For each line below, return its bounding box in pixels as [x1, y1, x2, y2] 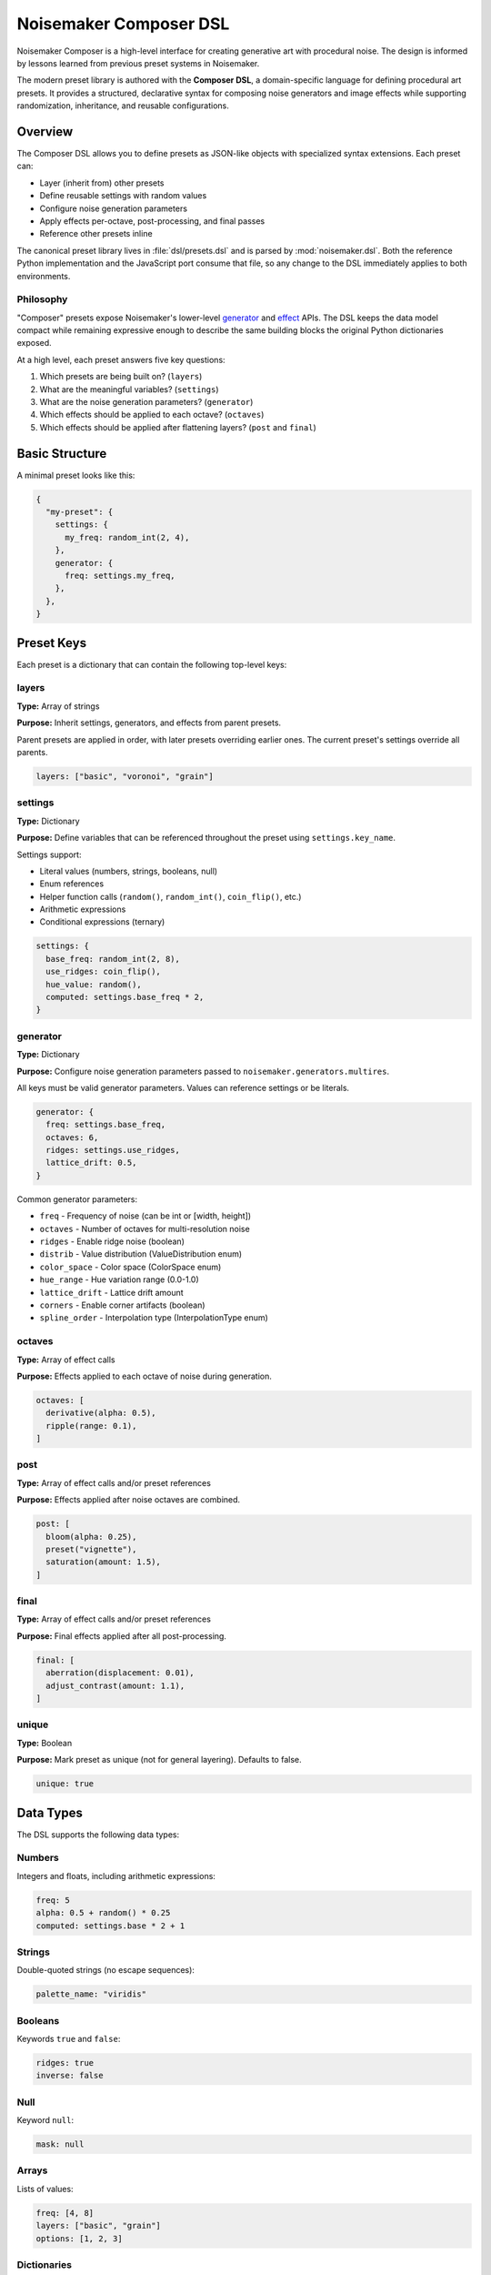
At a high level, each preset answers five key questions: [16, 354, 226, 365]
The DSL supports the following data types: [16, 1829, 180, 1840]
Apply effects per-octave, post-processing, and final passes [39, 215, 266, 227]
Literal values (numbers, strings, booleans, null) [39, 865, 218, 876]
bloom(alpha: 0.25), [45, 1532, 137, 1542]
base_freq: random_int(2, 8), [45, 954, 181, 964]
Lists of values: [16, 2183, 74, 2194]
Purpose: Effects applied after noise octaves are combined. [16, 1494, 241, 1505]
